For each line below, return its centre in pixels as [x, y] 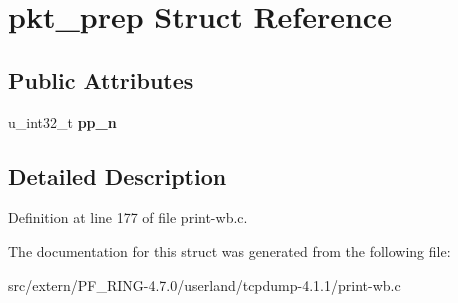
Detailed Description [117, 175]
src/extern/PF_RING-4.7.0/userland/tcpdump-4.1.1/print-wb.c [204, 284]
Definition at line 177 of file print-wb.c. [128, 217]
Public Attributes [101, 79]
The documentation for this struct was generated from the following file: [229, 250]
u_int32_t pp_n [62, 121]
